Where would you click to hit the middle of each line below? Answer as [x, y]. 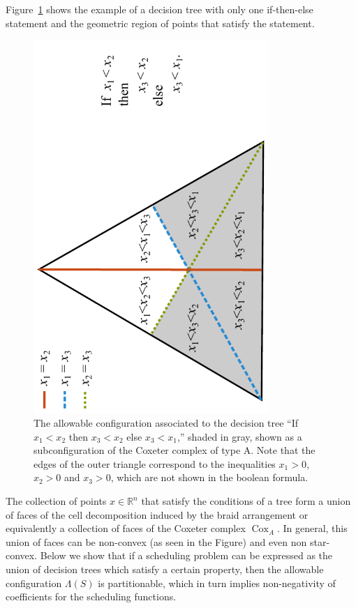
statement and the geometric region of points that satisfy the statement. [160, 23]
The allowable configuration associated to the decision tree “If [166, 423]
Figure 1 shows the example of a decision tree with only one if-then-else [160, 9]
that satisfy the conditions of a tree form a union [246, 501]
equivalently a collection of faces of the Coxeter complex [126, 528]
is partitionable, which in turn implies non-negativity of [217, 583]
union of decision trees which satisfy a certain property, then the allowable [165, 569]
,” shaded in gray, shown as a [239, 436]
